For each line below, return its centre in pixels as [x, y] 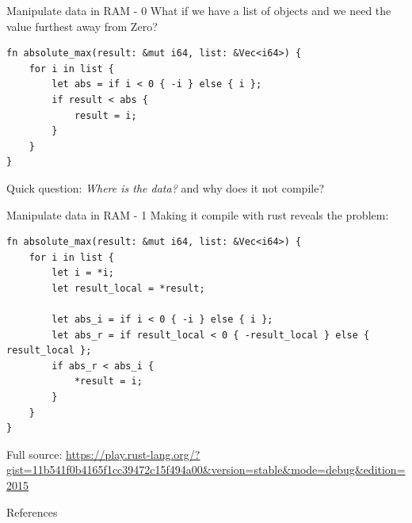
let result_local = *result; [128, 288]
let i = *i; [83, 273]
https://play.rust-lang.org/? [133, 454]
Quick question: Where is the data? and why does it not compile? [165, 187]
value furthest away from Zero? [82, 26]
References [32, 512]
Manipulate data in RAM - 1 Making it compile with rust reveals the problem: [198, 214]
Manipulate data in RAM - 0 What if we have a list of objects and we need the [199, 10]
